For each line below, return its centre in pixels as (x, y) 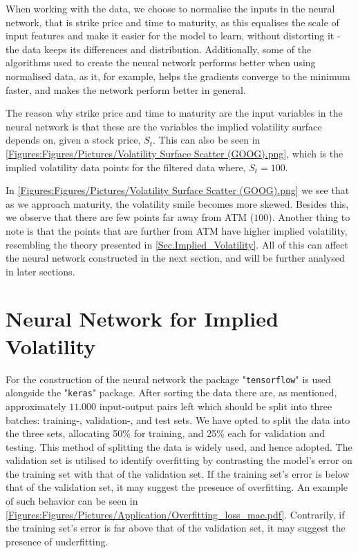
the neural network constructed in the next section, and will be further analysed (175, 258)
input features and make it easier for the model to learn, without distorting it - (173, 36)
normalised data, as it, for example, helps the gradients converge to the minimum (178, 76)
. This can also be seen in (207, 140)
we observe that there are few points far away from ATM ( (130, 217)
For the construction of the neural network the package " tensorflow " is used (168, 379)
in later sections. (40, 271)
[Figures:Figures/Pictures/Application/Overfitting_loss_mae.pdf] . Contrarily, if (175, 514)
